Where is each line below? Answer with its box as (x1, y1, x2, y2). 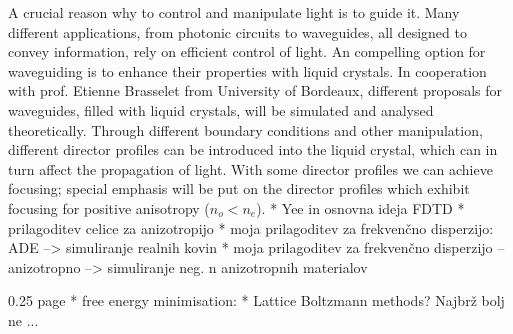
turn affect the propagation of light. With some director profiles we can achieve (8, 158, 493, 179)
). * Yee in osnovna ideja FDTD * (256, 197, 465, 218)
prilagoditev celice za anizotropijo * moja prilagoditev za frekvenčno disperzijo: (8, 217, 494, 238)
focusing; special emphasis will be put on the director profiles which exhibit (8, 178, 470, 199)
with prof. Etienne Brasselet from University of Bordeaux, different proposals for (8, 80, 503, 101)
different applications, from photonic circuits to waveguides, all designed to (8, 21, 467, 42)
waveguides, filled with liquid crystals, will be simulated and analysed (8, 99, 434, 120)
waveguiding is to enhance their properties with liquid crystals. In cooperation (8, 60, 487, 81)
